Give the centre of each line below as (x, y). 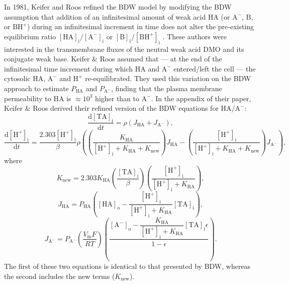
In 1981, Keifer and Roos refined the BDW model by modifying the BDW (118, 7)
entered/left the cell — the (215, 68)
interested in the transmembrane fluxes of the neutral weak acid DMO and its (124, 49)
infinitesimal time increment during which (69, 68)
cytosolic (17, 78)
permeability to (28, 98)
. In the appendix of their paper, (201, 98)
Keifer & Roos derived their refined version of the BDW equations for (111, 108)
